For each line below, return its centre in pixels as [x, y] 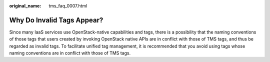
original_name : [25, 6]
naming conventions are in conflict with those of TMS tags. [70, 53]
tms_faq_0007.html [68, 6]
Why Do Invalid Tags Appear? [56, 20]
